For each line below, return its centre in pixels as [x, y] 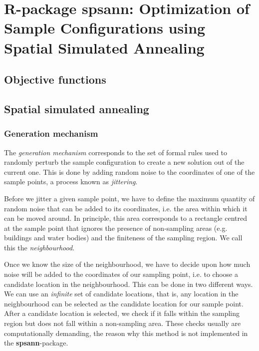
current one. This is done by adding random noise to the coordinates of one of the [129, 171]
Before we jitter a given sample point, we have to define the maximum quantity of [129, 198]
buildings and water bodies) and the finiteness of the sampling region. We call [123, 238]
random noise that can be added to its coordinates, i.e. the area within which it [126, 208]
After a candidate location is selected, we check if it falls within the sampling [122, 313]
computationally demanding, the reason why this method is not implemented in [126, 333]
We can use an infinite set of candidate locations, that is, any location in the [121, 294]
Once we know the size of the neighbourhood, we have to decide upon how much [127, 264]
